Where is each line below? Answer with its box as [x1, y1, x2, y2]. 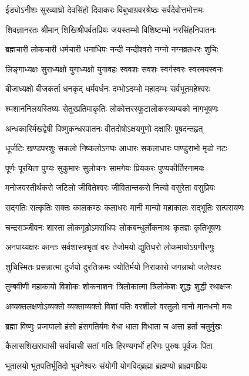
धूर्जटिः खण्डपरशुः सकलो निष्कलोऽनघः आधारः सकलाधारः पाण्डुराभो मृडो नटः [5, 142, 227, 154]
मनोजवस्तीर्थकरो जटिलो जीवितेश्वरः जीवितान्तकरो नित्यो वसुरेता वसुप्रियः [5, 181, 216, 194]
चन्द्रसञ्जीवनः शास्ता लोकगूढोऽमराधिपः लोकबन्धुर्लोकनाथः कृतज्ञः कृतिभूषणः [5, 221, 222, 233]
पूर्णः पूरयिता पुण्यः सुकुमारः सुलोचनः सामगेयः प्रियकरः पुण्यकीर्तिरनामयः [5, 161, 204, 174]
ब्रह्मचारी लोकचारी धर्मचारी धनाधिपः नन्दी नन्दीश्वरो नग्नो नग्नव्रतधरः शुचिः [5, 43, 218, 55]
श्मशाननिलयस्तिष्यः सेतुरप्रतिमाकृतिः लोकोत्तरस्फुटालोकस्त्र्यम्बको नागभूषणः [5, 102, 218, 114]
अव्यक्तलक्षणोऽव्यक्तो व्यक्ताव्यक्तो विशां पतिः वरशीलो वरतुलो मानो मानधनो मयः [5, 300, 233, 312]
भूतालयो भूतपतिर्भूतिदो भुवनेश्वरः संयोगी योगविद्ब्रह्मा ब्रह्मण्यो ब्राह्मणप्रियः [5, 359, 207, 371]
